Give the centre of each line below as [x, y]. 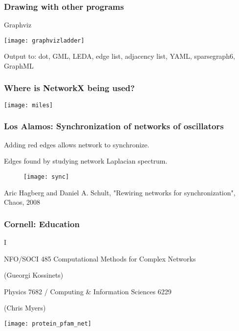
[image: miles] [29, 105]
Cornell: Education [42, 224]
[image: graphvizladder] [44, 40]
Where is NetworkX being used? [69, 87]
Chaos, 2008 [22, 202]
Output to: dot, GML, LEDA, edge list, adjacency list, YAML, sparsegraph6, [119, 56]
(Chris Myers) [25, 308]
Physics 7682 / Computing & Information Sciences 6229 [88, 291]
